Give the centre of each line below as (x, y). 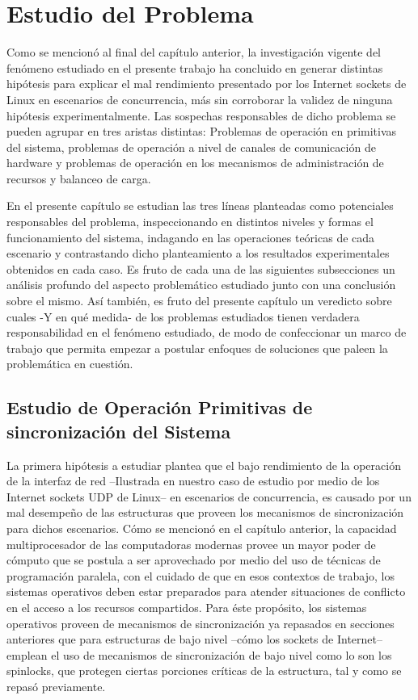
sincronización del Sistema (119, 431)
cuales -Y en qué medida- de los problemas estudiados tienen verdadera (183, 316)
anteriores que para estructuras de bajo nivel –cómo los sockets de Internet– (194, 639)
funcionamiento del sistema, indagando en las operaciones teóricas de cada (191, 237)
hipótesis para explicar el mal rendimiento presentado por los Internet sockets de (207, 84)
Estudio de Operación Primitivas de (160, 407)
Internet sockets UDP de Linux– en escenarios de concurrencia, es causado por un (209, 496)
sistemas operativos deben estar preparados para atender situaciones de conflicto (206, 591)
